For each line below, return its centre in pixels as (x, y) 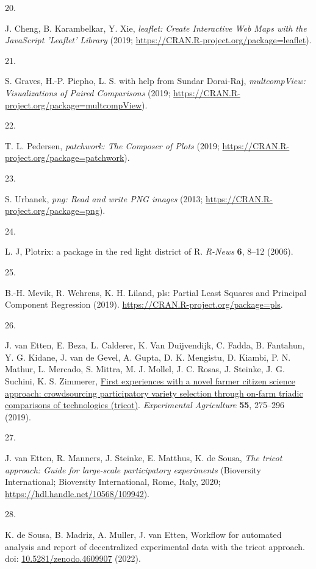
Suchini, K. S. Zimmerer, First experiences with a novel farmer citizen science (150, 381)
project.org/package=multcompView (74, 104)
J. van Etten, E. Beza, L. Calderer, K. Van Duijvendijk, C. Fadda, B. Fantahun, (155, 345)
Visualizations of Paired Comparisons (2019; (88, 92)
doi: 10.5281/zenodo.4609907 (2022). (73, 558)
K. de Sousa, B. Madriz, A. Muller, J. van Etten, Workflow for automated (143, 534)
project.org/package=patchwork (65, 157)
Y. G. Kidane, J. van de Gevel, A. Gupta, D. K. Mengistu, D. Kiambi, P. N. (148, 357)
